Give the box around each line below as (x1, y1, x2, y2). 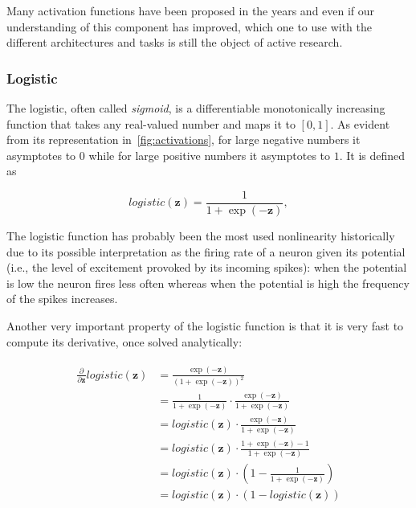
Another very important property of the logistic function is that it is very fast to (6, 317, 404, 334)
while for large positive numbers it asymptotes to (88, 146, 331, 163)
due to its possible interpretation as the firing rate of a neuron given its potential (6, 243, 406, 260)
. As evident (330, 115, 390, 132)
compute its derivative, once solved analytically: (6, 333, 243, 350)
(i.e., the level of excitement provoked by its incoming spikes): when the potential (6, 259, 407, 276)
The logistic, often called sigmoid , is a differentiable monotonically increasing (6, 100, 385, 116)
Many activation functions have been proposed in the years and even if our (6, 2, 375, 18)
